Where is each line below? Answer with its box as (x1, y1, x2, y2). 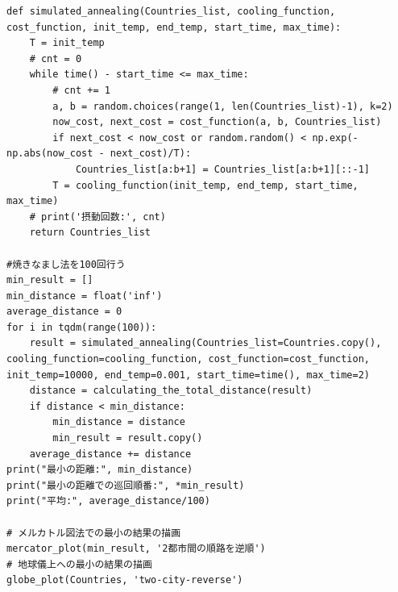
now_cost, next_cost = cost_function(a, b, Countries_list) (52, 116, 382, 128)
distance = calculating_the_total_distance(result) (29, 385, 313, 397)
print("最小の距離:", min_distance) (6, 464, 193, 476)
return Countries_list (29, 227, 151, 239)
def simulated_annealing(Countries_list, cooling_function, (6, 6, 336, 17)
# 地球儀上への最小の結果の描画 (6, 558, 152, 570)
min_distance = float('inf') (6, 290, 163, 302)
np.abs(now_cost (6, 148, 93, 160)
